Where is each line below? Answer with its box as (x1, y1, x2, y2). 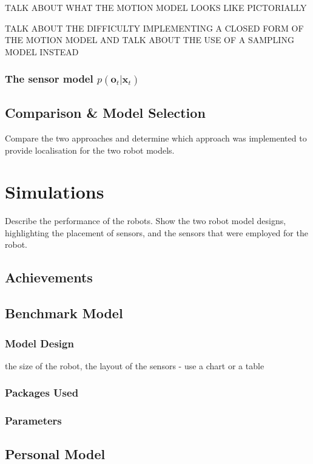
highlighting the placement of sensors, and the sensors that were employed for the (5, 226, 308, 239)
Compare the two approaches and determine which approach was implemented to (5, 131, 307, 144)
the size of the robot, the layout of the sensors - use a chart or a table (5, 359, 264, 372)
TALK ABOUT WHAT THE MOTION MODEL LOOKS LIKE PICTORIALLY (5, 1, 307, 13)
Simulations (5, 179, 104, 204)
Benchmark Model (5, 304, 123, 322)
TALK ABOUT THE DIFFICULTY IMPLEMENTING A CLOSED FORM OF (5, 21, 304, 34)
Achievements (5, 268, 93, 287)
